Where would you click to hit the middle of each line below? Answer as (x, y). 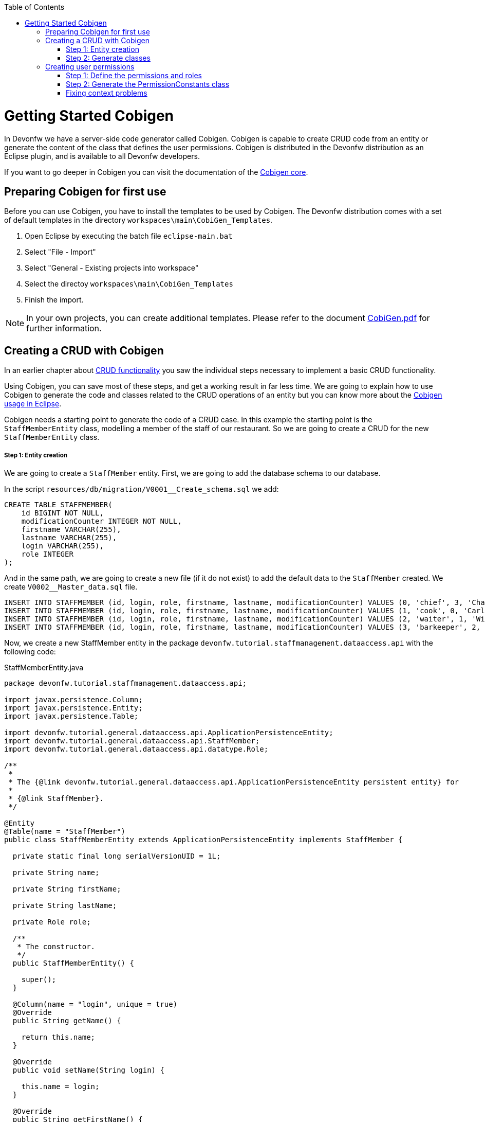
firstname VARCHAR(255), (71, 529)
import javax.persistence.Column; (73, 699)
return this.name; (58, 1037)
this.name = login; (60, 1086)
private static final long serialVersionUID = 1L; (117, 856)
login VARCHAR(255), (62, 546)
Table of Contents (34, 7)
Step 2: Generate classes (108, 58)
